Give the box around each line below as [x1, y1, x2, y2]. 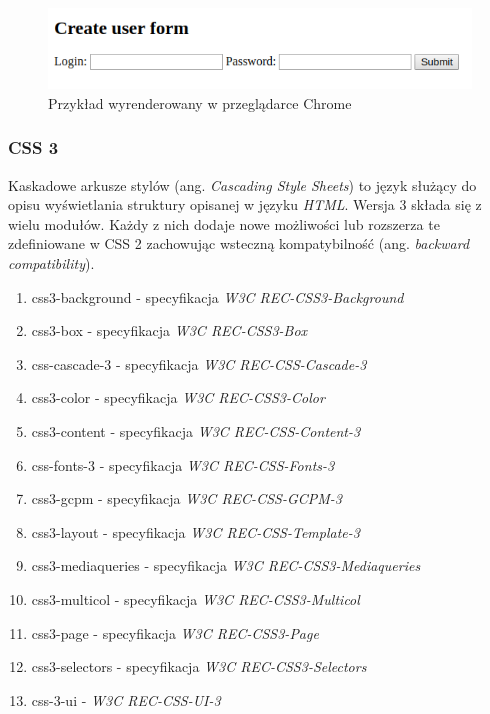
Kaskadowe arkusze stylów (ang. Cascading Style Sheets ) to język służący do [8, 174, 477, 195]
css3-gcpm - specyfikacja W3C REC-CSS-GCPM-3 [31, 488, 342, 509]
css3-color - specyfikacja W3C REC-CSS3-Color [31, 387, 325, 408]
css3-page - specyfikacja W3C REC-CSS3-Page [31, 622, 319, 643]
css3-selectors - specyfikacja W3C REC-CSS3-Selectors [31, 656, 367, 677]
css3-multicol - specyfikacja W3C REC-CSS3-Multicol [31, 588, 360, 609]
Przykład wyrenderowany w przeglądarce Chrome [48, 92, 352, 113]
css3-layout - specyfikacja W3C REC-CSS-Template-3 [31, 521, 360, 542]
